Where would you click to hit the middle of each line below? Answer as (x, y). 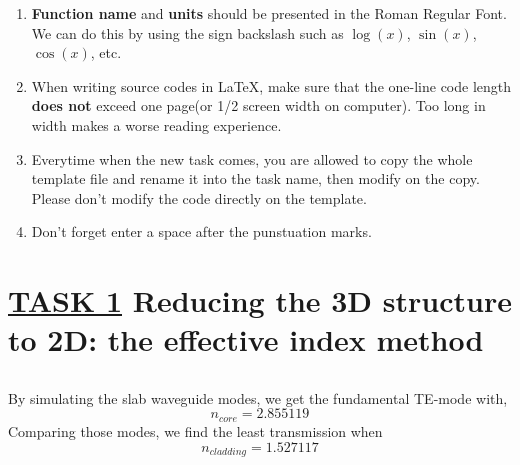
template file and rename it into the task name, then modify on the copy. (255, 178)
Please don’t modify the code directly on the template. (199, 197)
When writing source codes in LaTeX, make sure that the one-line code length (271, 85)
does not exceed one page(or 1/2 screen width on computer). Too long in (258, 105)
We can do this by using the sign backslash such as (187, 32)
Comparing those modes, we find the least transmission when (195, 430)
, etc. (106, 52)
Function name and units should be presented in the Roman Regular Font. (269, 13)
